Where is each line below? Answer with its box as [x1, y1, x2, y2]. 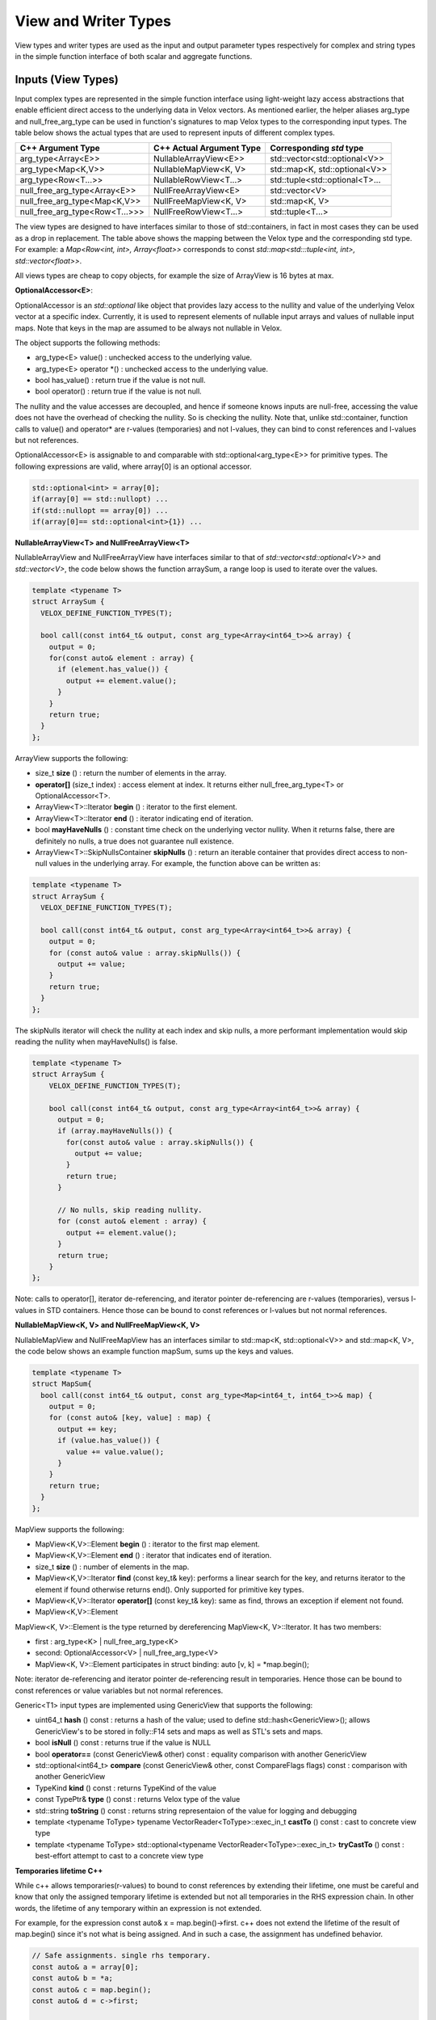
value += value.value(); [65, 1447, 165, 1456]
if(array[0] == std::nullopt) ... [31, 494, 169, 504]
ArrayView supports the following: [15, 753, 128, 763]
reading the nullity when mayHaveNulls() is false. [15, 1037, 178, 1046]
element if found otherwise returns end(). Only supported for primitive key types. [35, 1584, 304, 1594]
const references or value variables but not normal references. [15, 1685, 224, 1695]
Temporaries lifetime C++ [15, 1866, 103, 1875]
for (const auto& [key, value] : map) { [48, 1413, 212, 1422]
